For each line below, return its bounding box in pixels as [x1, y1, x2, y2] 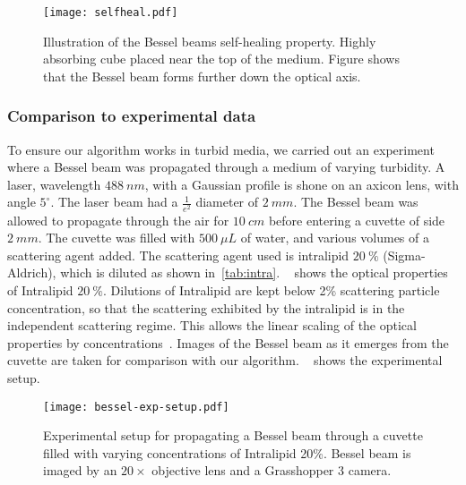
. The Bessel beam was [293, 192, 419, 211]
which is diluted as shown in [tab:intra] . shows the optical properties [60, 263, 448, 282]
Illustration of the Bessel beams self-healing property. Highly [43, 31, 376, 50]
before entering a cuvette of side [268, 210, 445, 229]
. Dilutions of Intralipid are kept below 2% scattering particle [103, 280, 440, 299]
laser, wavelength [7, 174, 101, 193]
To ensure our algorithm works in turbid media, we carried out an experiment [7, 140, 435, 158]
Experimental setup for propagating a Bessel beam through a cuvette [43, 426, 423, 445]
